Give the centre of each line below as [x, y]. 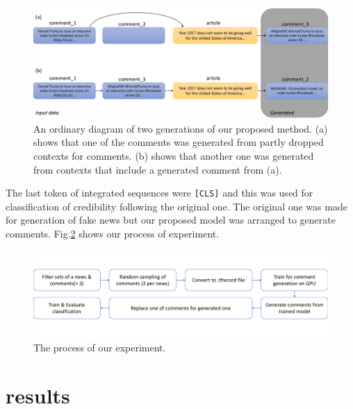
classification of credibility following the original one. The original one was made [176, 206]
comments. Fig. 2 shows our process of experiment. [113, 233]
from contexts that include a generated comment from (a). [158, 169]
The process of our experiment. [100, 348]
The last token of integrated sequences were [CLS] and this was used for [159, 193]
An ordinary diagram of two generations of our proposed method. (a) [181, 128]
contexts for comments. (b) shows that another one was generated [174, 155]
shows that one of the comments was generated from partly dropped [179, 142]
